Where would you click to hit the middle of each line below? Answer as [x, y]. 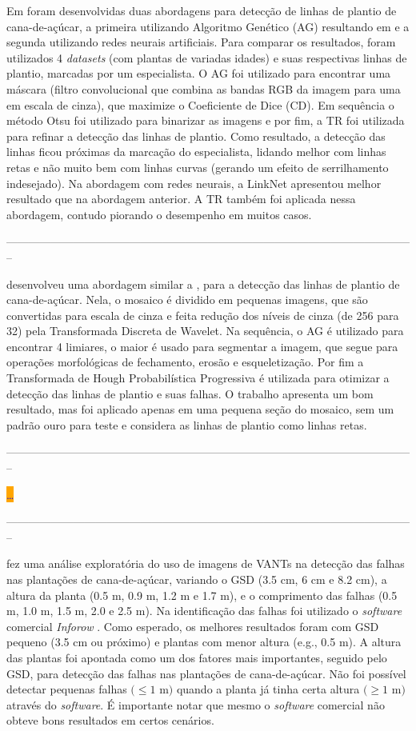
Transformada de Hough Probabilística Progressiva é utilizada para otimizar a [198, 378]
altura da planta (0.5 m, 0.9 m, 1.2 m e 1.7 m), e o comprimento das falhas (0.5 [202, 595]
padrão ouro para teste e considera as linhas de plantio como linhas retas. [187, 424]
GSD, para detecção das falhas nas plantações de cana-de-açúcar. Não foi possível [206, 673]
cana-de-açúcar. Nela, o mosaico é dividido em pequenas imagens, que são [187, 300]
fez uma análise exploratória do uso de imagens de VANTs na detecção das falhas [206, 563]
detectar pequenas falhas [67, 689]
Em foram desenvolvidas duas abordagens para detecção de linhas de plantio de [202, 10]
